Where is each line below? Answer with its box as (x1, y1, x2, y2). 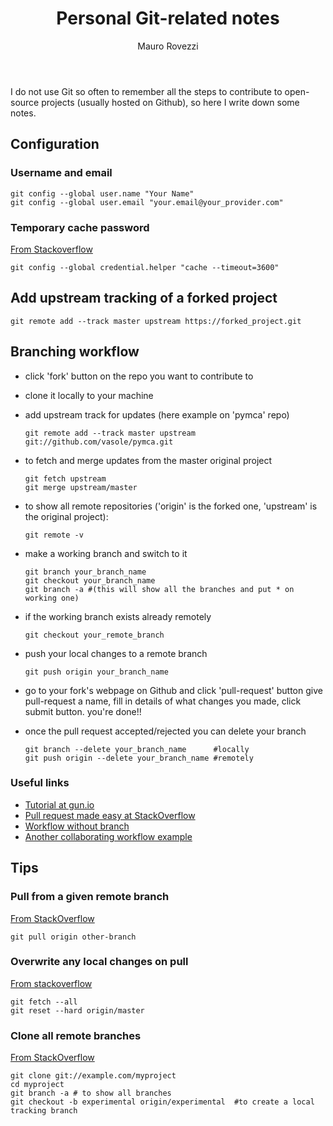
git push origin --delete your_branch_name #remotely (24, 753, 254, 763)
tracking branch (10, 1106, 78, 1116)
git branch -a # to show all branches (10, 1088, 172, 1099)
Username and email (10, 166, 113, 180)
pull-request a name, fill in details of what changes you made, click (24, 695, 302, 707)
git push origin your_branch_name (24, 667, 169, 677)
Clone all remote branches (10, 1028, 142, 1042)
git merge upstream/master (24, 482, 138, 492)
